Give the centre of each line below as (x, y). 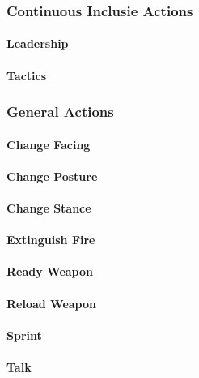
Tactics (27, 75)
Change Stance (49, 208)
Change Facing (49, 144)
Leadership (38, 43)
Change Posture (52, 176)
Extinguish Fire (51, 240)
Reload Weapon (52, 303)
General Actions (60, 112)
